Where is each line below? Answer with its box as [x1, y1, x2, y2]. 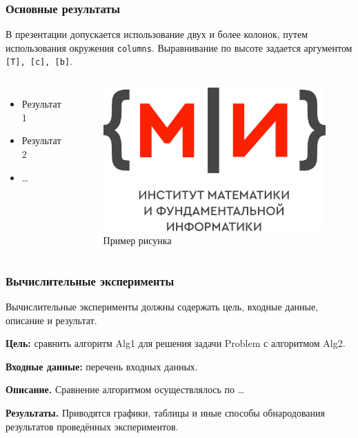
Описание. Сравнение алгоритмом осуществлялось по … [6, 382, 245, 397]
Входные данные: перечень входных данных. [6, 359, 198, 373]
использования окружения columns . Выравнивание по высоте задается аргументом [6, 40, 352, 54]
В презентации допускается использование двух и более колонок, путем [6, 27, 308, 41]
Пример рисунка [103, 233, 172, 248]
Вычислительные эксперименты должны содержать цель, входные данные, [6, 299, 319, 314]
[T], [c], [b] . [6, 54, 72, 68]
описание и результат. [6, 312, 97, 327]
